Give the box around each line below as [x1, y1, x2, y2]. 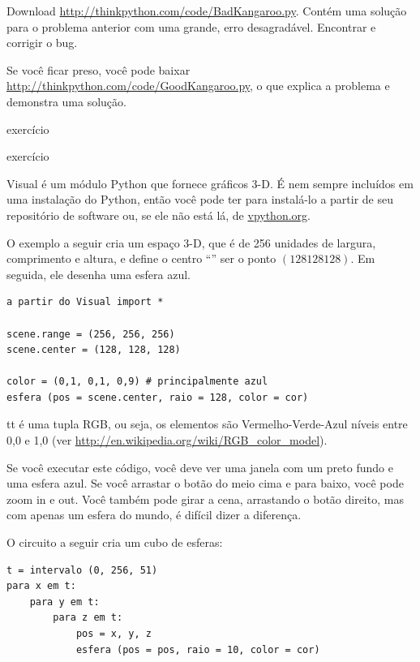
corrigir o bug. [6, 34, 78, 51]
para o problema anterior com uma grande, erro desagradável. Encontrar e [6, 18, 376, 35]
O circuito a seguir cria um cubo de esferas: [6, 534, 223, 551]
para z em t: [53, 612, 123, 624]
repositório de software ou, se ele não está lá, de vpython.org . [6, 206, 311, 223]
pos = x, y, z [75, 628, 152, 639]
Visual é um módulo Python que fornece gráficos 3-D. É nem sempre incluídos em [6, 174, 414, 191]
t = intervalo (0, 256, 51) [6, 564, 158, 576]
